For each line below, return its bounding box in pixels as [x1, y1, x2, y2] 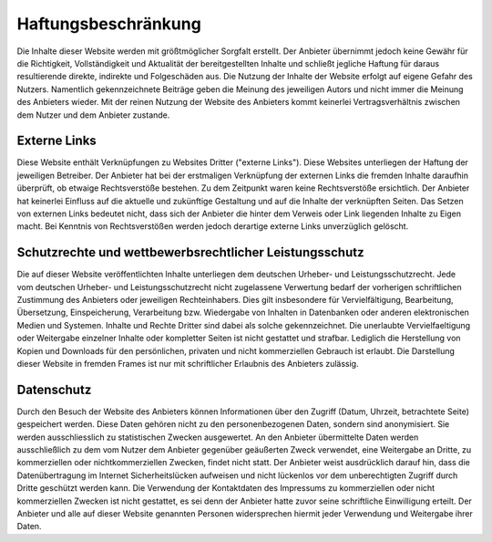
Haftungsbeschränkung [16, 14, 202, 34]
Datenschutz [16, 381, 92, 397]
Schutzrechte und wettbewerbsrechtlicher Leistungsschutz [16, 245, 364, 260]
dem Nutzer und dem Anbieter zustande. [16, 109, 170, 120]
